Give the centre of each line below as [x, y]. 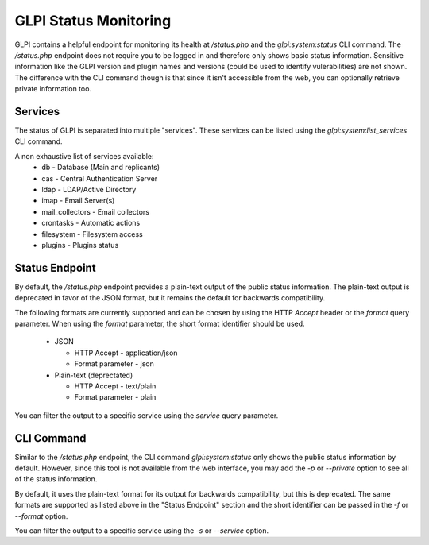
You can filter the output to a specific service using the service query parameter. [147, 415]
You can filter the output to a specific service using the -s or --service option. [142, 530]
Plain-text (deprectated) [94, 375]
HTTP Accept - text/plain [115, 386]
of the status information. [56, 479]
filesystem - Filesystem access [92, 234]
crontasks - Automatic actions [91, 223]
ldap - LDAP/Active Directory [89, 189]
